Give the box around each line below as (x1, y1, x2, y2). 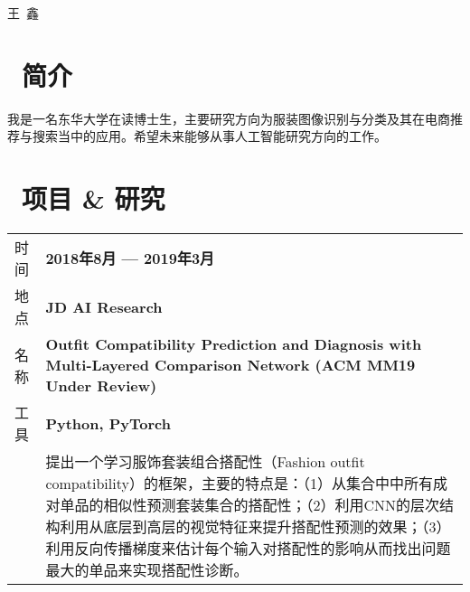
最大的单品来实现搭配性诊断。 (45, 559, 249, 581)
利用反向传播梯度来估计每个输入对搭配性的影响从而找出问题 (45, 538, 451, 559)
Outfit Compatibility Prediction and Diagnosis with (45, 334, 422, 355)
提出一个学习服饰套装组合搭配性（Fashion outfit (45, 451, 365, 473)
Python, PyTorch (45, 412, 171, 434)
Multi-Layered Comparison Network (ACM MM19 (45, 354, 416, 376)
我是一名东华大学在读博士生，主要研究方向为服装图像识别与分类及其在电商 (7, 108, 450, 127)
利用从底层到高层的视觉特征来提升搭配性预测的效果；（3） (60, 516, 451, 538)
